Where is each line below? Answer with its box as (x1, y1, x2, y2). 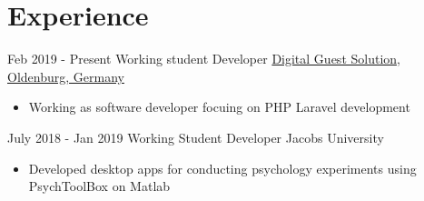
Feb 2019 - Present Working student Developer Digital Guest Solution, (7, 49, 400, 68)
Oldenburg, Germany (7, 66, 124, 85)
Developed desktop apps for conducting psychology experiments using (28, 158, 417, 177)
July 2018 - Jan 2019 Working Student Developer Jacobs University (7, 127, 384, 146)
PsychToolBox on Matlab (28, 176, 171, 196)
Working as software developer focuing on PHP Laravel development (28, 97, 410, 116)
